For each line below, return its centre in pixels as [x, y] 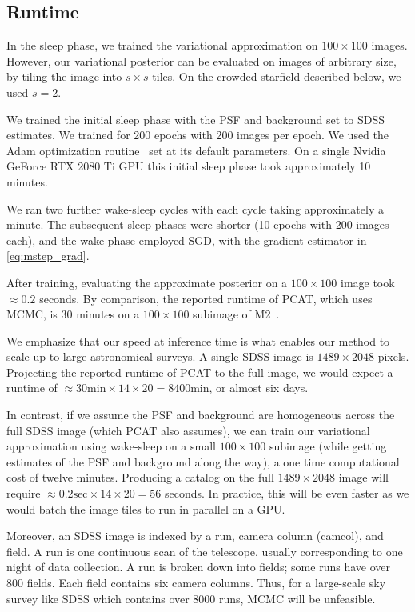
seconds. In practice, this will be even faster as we [287, 493]
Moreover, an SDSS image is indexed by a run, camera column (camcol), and [195, 536]
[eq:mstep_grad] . [48, 256]
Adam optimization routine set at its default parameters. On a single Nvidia [196, 150]
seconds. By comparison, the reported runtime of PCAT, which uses [206, 298]
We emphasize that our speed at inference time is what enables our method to [198, 340]
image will [363, 477]
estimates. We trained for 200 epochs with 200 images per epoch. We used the [198, 135]
